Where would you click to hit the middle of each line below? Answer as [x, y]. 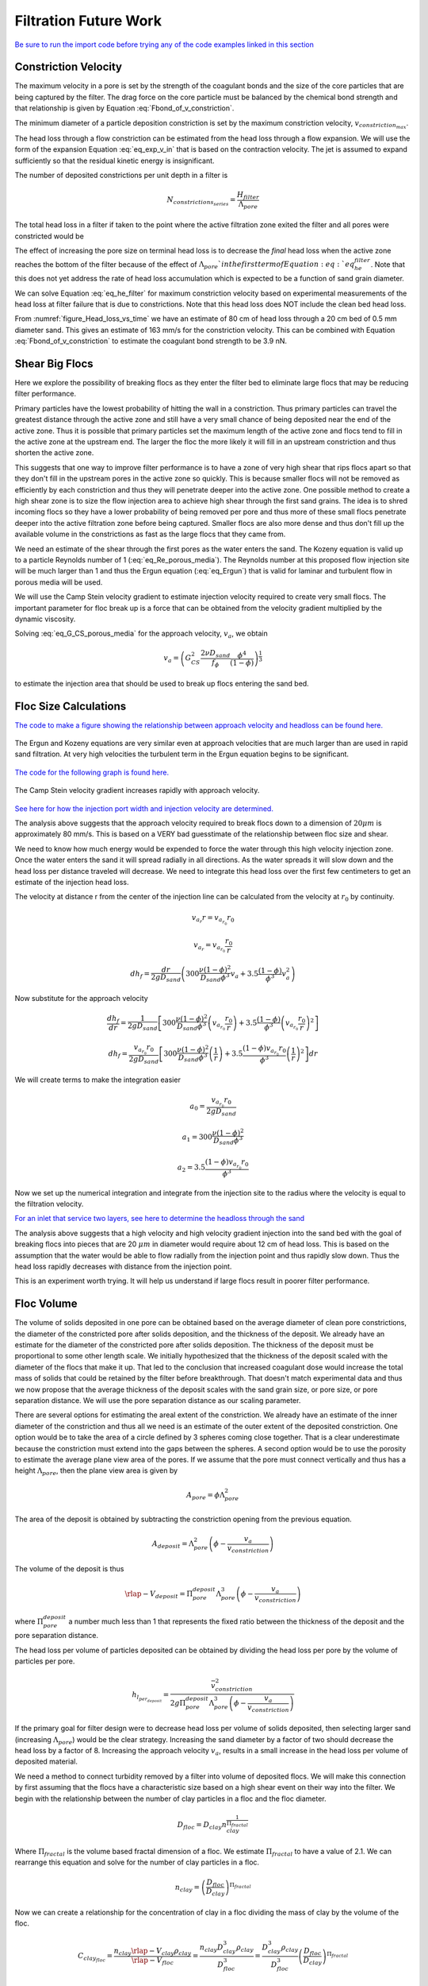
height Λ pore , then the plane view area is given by [96, 1472]
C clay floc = [96, 1957]
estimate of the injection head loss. [72, 882]
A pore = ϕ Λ [206, 1496]
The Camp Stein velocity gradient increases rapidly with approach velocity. [137, 790]
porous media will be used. [59, 582]
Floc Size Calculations [71, 706]
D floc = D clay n [202, 1826]
